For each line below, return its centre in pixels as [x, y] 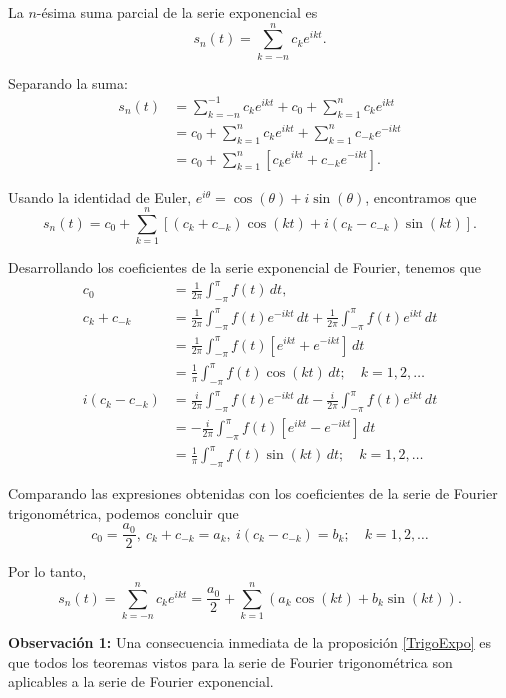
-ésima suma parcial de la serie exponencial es [177, 12]
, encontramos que [421, 196]
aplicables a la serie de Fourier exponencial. [141, 681]
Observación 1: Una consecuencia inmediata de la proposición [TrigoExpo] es [250, 642]
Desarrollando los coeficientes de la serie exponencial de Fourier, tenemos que [245, 267]
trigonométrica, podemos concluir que [123, 512]
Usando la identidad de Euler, [100, 196]
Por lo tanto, [47, 571]
